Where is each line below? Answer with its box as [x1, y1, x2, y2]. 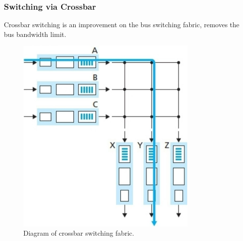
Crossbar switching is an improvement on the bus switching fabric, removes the [4, 19, 240, 30]
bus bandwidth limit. [4, 29, 66, 39]
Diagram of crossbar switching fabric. [23, 228, 134, 238]
